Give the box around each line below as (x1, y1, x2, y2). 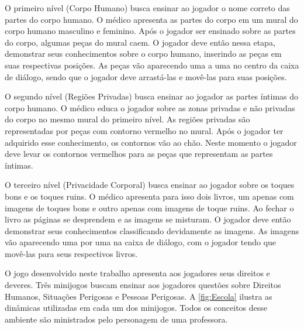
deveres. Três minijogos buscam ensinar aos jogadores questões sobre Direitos (5, 279, 281, 291)
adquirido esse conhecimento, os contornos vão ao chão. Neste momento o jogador (5, 136, 297, 148)
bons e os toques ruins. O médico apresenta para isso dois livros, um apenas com (5, 190, 294, 202)
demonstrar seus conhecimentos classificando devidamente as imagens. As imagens (5, 224, 299, 237)
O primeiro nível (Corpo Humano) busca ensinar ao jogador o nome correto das (5, 2, 290, 13)
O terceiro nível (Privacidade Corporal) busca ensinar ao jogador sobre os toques (5, 179, 295, 191)
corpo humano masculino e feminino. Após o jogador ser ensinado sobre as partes (5, 25, 296, 37)
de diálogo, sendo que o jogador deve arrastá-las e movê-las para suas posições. (5, 70, 287, 83)
